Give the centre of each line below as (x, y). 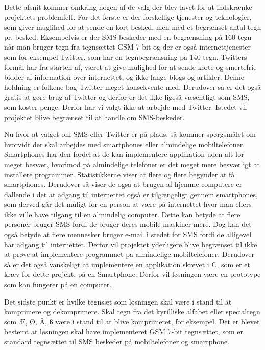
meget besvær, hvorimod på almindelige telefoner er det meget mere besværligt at (132, 164)
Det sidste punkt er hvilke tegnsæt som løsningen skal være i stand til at (118, 301)
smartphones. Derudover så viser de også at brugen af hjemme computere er (123, 184)
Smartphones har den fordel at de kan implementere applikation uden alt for (124, 154)
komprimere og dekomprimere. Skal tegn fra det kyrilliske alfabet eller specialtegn (132, 311)
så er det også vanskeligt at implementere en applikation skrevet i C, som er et (127, 264)
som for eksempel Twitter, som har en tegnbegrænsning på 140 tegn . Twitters (126, 56)
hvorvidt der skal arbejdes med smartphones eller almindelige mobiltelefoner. (125, 144)
